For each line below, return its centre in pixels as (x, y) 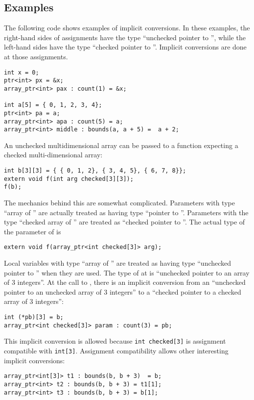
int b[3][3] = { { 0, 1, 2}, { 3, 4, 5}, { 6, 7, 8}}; (95, 171)
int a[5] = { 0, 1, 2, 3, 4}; (53, 105)
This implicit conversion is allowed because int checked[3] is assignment (115, 341)
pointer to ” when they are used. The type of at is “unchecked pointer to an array (127, 272)
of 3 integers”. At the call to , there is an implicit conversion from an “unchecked (125, 282)
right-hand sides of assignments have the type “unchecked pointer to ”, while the (125, 37)
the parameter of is (33, 231)
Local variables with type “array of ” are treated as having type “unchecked (118, 263)
